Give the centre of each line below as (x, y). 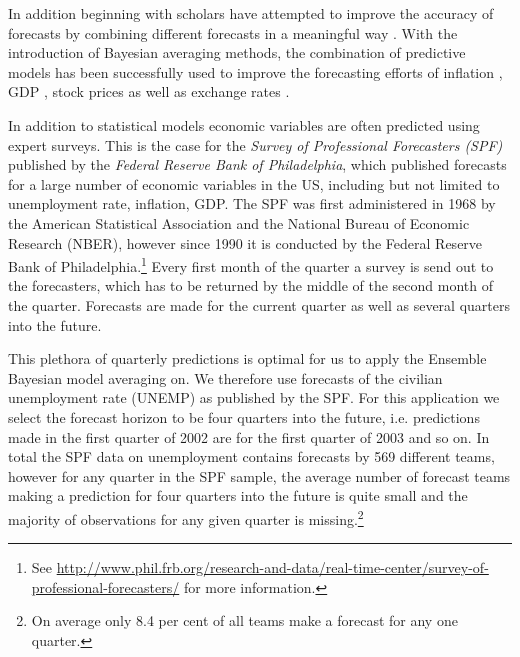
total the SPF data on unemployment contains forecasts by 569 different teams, (251, 456)
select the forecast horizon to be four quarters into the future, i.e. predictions (244, 416)
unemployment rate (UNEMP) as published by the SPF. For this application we (254, 397)
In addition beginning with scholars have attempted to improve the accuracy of (251, 13)
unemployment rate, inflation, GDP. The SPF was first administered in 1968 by (252, 203)
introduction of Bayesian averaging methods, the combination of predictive (237, 52)
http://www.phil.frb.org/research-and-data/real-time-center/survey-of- (272, 567)
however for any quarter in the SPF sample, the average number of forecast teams (259, 475)
